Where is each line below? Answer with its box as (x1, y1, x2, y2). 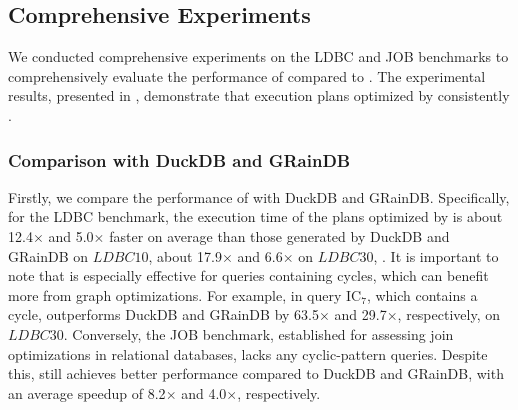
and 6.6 (237, 245, 283, 266)
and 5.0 (48, 225, 94, 246)
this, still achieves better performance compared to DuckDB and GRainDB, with (8, 363, 504, 384)
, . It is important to (373, 245, 499, 266)
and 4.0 (181, 382, 227, 403)
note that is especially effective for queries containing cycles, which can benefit (8, 265, 489, 286)
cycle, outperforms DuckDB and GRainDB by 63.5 (8, 304, 319, 325)
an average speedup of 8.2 (8, 382, 166, 403)
